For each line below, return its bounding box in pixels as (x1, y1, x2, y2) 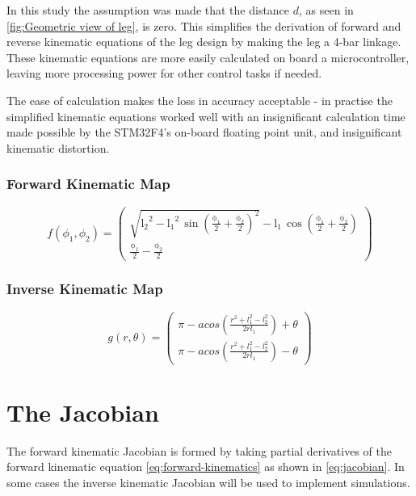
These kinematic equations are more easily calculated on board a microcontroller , (6, 48, 410, 65)
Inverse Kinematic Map (6, 279, 163, 299)
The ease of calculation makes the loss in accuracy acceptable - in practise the (6, 91, 393, 108)
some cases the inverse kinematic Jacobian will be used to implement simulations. (6, 474, 410, 490)
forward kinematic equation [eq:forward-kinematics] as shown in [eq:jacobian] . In (6, 458, 405, 475)
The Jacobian (6, 395, 159, 428)
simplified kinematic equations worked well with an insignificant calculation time (6, 107, 405, 124)
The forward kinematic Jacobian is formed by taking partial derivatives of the (6, 442, 392, 459)
